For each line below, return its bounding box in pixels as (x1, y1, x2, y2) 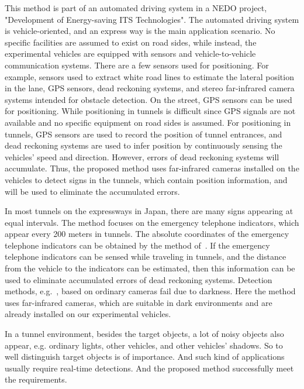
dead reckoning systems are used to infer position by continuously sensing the (5, 139, 282, 152)
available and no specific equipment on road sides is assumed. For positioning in (5, 116, 291, 128)
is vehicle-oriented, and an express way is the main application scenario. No (5, 25, 275, 37)
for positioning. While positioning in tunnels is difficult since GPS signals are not (5, 105, 296, 117)
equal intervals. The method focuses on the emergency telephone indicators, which (5, 216, 299, 228)
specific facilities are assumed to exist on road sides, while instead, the (5, 36, 257, 48)
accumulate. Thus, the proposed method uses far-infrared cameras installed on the (5, 162, 299, 174)
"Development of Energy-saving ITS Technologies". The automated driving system (5, 13, 299, 25)
